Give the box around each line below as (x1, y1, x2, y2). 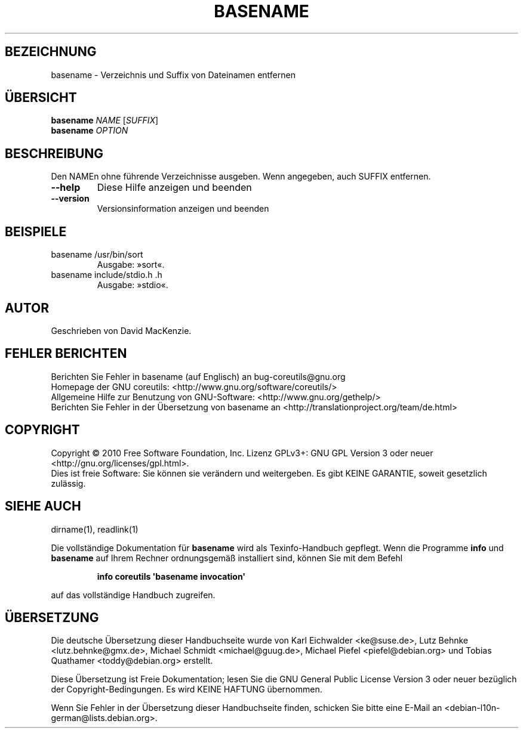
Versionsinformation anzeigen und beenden (97, 203, 269, 214)
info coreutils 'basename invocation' (97, 571, 246, 582)
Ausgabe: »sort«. (97, 259, 165, 270)
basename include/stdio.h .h (51, 270, 162, 280)
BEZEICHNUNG (5, 44, 97, 60)
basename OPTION (51, 125, 128, 136)
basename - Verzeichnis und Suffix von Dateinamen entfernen (51, 69, 296, 80)
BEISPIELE (5, 224, 67, 239)
